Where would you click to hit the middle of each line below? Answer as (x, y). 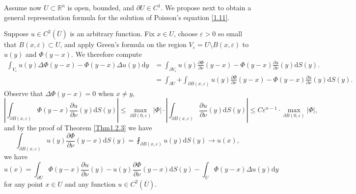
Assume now (23, 7)
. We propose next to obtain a (206, 7)
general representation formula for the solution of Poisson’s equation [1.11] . (117, 17)
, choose (186, 34)
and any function (90, 183)
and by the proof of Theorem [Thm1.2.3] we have (78, 128)
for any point (24, 183)
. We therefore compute (107, 54)
